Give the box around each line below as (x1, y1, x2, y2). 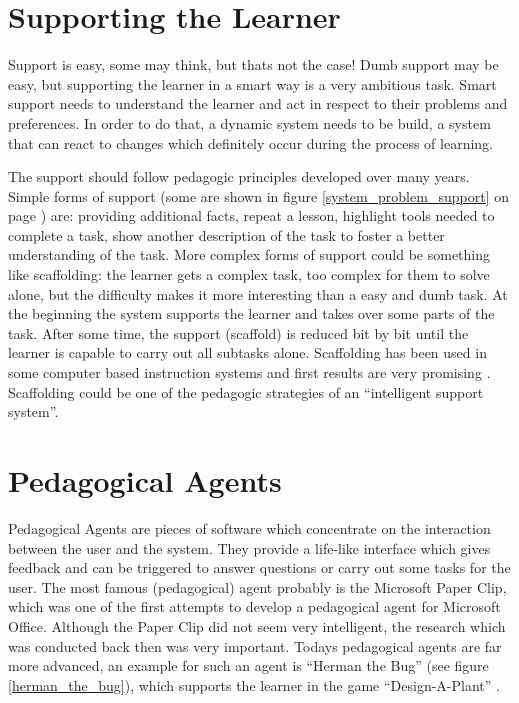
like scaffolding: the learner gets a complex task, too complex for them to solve (8, 264, 490, 285)
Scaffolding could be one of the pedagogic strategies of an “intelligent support (8, 381, 484, 402)
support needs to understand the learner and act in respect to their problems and (8, 93, 508, 114)
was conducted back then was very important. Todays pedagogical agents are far (8, 635, 502, 656)
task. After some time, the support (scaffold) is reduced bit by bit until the (8, 322, 469, 343)
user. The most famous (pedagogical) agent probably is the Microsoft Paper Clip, (8, 576, 507, 597)
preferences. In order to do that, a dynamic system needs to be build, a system (8, 112, 491, 133)
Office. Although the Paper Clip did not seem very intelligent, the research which (8, 615, 506, 636)
